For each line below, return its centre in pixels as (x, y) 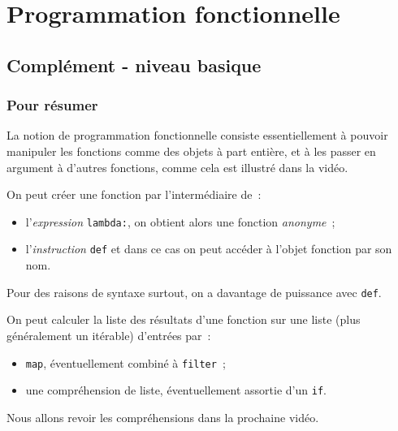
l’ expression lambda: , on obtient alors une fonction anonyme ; (180, 221)
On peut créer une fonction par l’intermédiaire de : (134, 194)
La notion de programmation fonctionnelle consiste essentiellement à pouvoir (197, 135)
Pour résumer (52, 105)
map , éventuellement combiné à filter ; (125, 362)
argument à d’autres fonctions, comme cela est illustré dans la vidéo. (177, 167)
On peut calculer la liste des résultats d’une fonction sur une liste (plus (184, 319)
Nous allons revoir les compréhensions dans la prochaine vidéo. (163, 417)
